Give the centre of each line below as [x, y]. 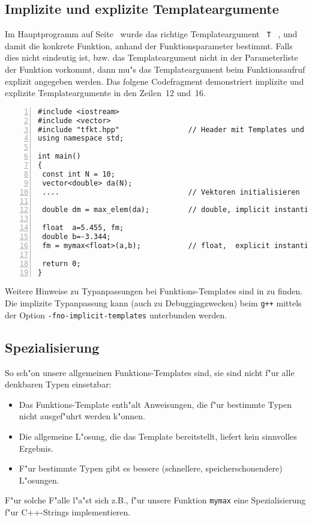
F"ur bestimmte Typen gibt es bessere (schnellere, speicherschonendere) [151, 468]
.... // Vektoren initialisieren [171, 192]
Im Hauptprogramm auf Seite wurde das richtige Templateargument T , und [151, 34]
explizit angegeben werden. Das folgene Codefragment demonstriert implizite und [154, 81]
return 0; [61, 263]
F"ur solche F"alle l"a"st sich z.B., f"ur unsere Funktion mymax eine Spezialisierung [155, 500]
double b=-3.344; [76, 237]
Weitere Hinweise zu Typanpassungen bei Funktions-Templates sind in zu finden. [154, 291]
